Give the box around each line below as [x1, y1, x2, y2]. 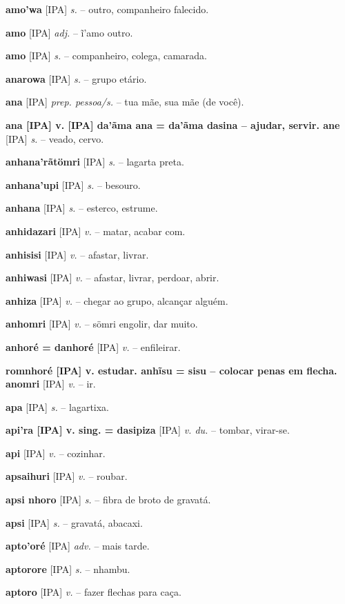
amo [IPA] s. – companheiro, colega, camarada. [6, 48, 207, 63]
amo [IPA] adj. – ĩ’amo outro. [6, 25, 133, 39]
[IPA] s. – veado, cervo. [6, 131, 104, 145]
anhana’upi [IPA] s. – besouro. [6, 177, 141, 192]
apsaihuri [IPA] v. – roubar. [6, 469, 128, 483]
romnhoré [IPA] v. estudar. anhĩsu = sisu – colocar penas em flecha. [6, 363, 337, 377]
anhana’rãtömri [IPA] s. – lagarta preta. [6, 154, 184, 169]
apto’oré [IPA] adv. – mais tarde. [6, 538, 150, 553]
